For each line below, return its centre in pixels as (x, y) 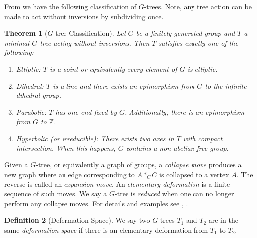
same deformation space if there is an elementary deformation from (106, 229)
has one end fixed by (86, 112)
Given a (16, 165)
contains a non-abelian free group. (177, 148)
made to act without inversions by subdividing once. (84, 16)
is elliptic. (202, 69)
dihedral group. (38, 95)
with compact (203, 138)
